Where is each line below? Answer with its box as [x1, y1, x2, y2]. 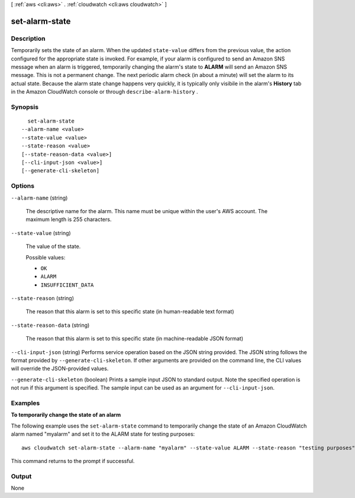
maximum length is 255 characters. [25, 216, 112, 223]
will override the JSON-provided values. [11, 365, 109, 372]
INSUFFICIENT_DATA [40, 281, 94, 288]
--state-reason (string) [11, 295, 74, 302]
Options [11, 182, 35, 190]
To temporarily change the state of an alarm [11, 412, 121, 419]
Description [11, 34, 46, 43]
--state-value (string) [11, 229, 71, 236]
